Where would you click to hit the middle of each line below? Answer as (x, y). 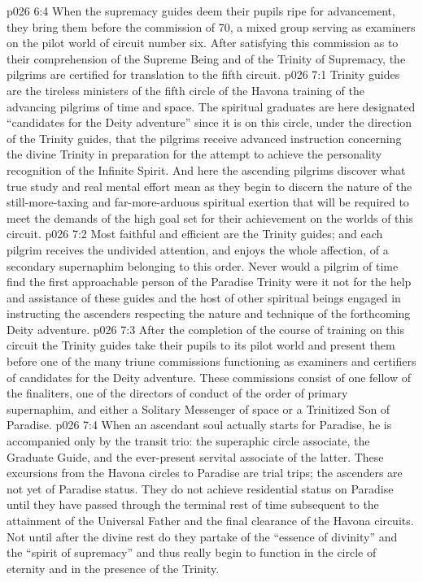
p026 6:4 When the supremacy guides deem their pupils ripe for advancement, (201, 11)
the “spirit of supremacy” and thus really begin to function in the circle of (192, 552)
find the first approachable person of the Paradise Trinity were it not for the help (209, 282)
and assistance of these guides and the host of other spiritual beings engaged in (204, 297)
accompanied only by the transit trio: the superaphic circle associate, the (188, 441)
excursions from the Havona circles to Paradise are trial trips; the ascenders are (205, 473)
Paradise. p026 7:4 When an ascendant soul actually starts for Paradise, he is (199, 425)
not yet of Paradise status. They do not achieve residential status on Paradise (200, 488)
